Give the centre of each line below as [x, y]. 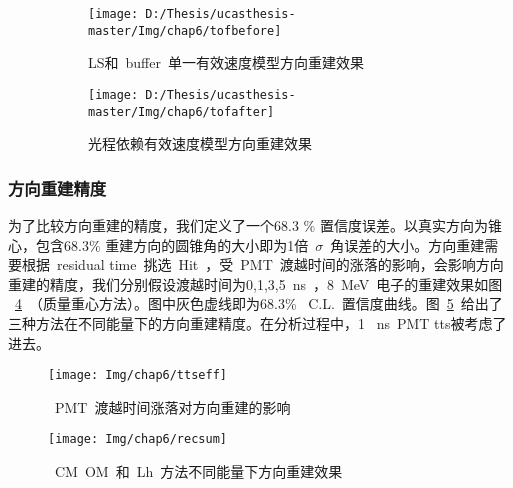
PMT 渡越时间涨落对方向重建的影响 [172, 406]
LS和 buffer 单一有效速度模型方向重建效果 [226, 62]
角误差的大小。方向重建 [407, 244]
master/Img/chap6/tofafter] [181, 111]
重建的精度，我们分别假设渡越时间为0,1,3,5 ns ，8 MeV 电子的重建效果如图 [255, 283]
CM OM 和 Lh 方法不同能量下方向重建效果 [198, 471]
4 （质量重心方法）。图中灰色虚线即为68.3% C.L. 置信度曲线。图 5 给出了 [259, 303]
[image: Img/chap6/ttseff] [137, 375]
